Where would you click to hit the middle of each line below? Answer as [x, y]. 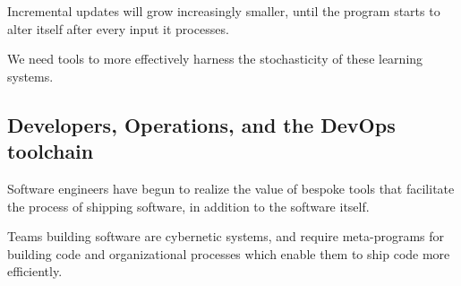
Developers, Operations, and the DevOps [201, 124]
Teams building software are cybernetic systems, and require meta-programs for [226, 236]
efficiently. [35, 271]
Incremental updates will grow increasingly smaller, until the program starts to [224, 11]
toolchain [51, 151]
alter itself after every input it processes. [118, 28]
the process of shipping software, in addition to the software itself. [188, 206]
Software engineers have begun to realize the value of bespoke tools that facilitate [231, 188]
